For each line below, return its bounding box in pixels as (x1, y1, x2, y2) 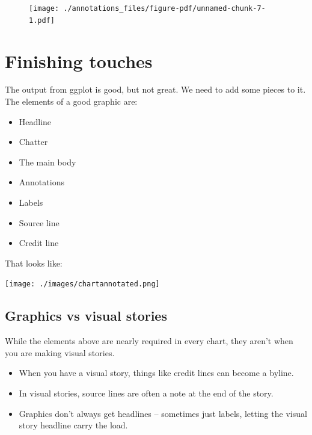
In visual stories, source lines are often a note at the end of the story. (19, 387, 274, 400)
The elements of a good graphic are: (5, 95, 138, 108)
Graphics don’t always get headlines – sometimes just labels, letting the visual (19, 407, 307, 419)
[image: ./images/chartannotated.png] (5, 280, 160, 289)
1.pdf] (29, 16, 55, 25)
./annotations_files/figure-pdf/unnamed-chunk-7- (63, 4, 266, 13)
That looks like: (5, 256, 63, 269)
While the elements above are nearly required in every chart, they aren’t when (5, 335, 293, 347)
